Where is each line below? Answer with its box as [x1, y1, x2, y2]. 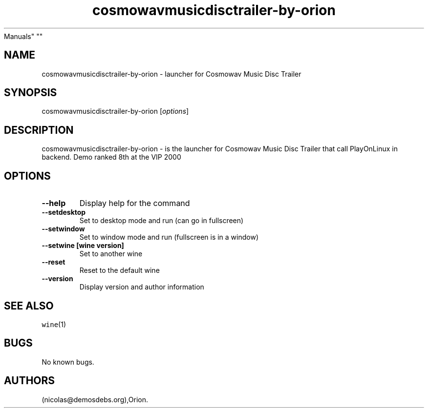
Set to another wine [79, 249, 143, 258]
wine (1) [42, 320, 66, 329]
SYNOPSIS [4, 86, 57, 99]
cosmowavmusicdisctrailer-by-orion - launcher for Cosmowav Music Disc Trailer [42, 69, 301, 78]
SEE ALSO [4, 299, 54, 312]
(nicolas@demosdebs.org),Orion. [42, 395, 148, 404]
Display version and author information [79, 283, 204, 291]
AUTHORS [4, 374, 55, 387]
